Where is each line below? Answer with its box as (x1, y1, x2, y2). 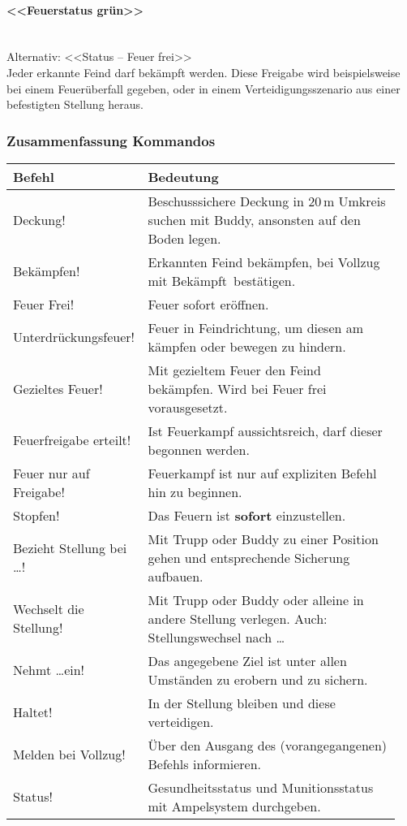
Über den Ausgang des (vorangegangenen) (148, 735, 388, 755)
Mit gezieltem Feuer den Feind (148, 360, 321, 379)
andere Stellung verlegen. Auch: (148, 608, 328, 628)
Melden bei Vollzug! (13, 745, 126, 764)
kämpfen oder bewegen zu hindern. (148, 336, 346, 356)
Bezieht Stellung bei (13, 538, 127, 558)
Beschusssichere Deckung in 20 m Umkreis (148, 191, 386, 210)
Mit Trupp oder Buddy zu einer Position (148, 529, 379, 548)
